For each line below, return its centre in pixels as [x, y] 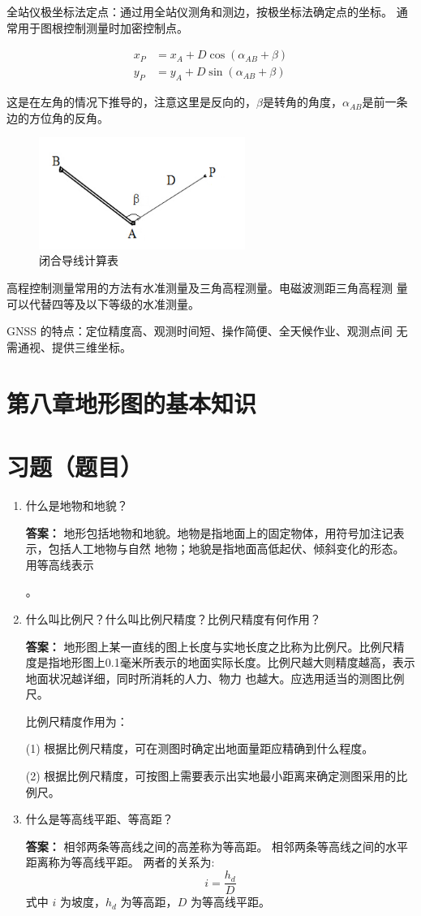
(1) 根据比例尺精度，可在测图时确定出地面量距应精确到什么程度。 [200, 748]
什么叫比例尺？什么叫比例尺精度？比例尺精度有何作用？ [173, 618]
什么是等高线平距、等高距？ [99, 819]
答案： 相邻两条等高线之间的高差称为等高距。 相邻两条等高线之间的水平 [217, 846]
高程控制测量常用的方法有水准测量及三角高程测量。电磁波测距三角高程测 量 [207, 288]
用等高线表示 [60, 564]
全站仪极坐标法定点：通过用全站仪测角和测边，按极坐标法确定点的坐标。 [200, 11]
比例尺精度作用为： [77, 721]
